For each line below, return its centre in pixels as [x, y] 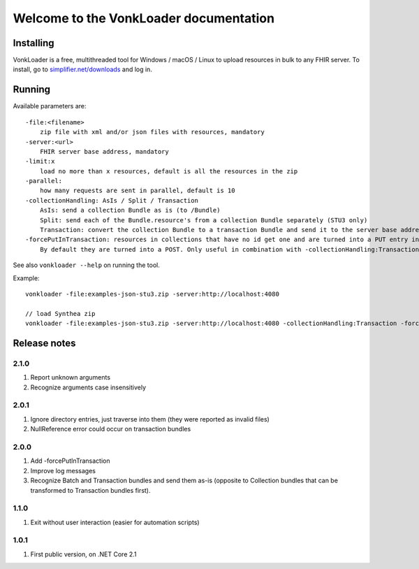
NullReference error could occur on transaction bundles [111, 429]
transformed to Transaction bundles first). [90, 490]
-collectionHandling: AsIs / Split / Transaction [112, 200]
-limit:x [40, 161]
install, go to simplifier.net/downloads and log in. [83, 69]
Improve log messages [63, 470]
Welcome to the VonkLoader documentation [144, 18]
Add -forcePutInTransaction [70, 461]
